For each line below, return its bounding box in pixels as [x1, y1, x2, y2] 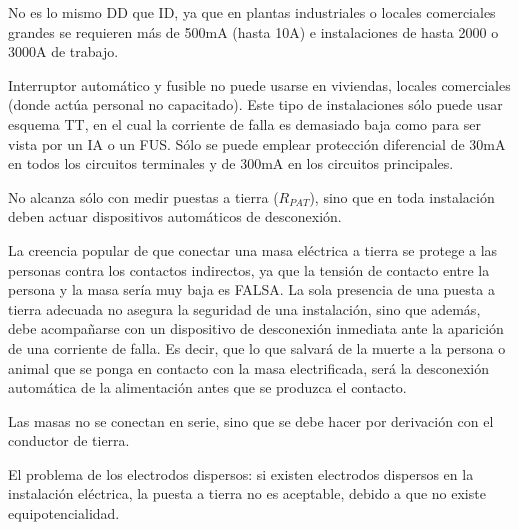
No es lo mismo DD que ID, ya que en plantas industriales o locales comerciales [8, 2, 496, 22]
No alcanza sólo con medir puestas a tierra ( [8, 186, 279, 207]
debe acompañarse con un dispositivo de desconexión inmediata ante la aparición [8, 318, 504, 339]
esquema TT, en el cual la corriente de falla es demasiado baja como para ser [8, 113, 481, 134]
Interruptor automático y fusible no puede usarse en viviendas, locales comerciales [8, 74, 511, 95]
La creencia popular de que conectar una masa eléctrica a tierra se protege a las [8, 239, 498, 260]
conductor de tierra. [8, 430, 130, 451]
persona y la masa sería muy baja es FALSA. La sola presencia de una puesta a [8, 279, 495, 300]
